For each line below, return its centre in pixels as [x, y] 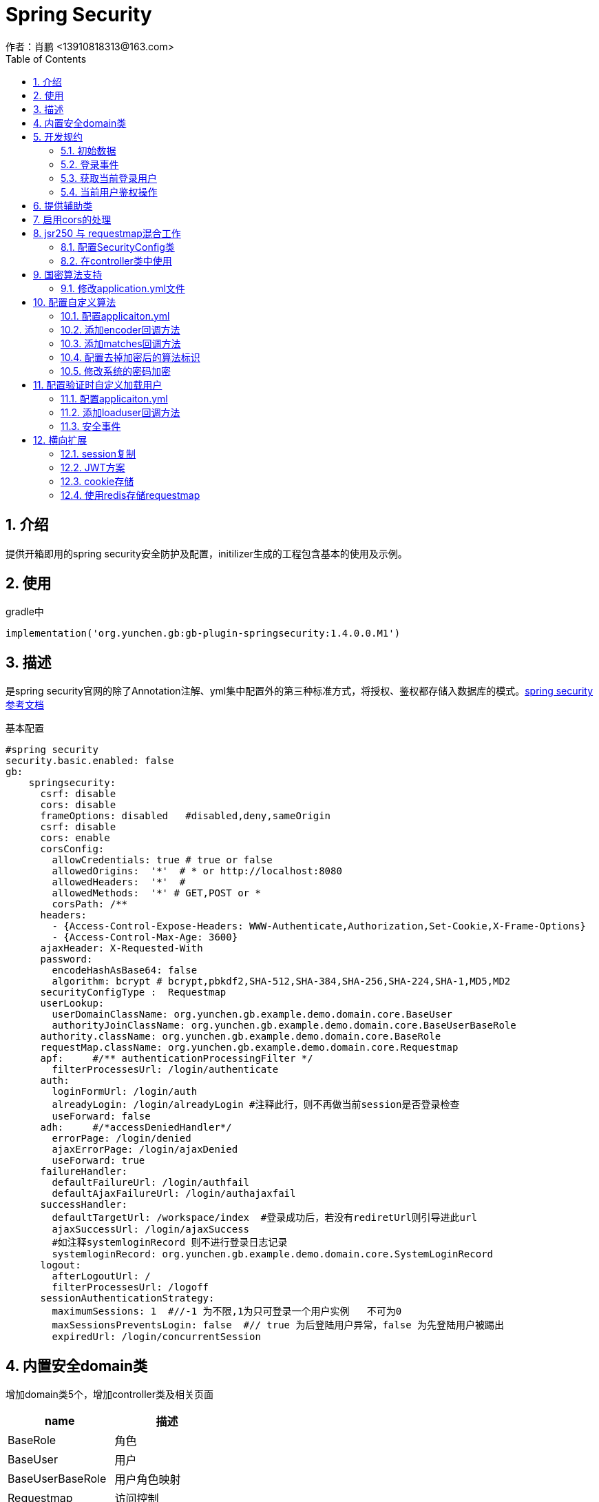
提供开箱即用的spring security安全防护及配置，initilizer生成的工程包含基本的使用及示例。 [207, 553]
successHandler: [84, 1205]
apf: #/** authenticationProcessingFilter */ [177, 1059]
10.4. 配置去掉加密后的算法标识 [130, 357]
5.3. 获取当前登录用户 [109, 178]
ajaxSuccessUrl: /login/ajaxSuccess [151, 1230]
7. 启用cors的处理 [72, 219]
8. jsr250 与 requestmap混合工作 [107, 233]
